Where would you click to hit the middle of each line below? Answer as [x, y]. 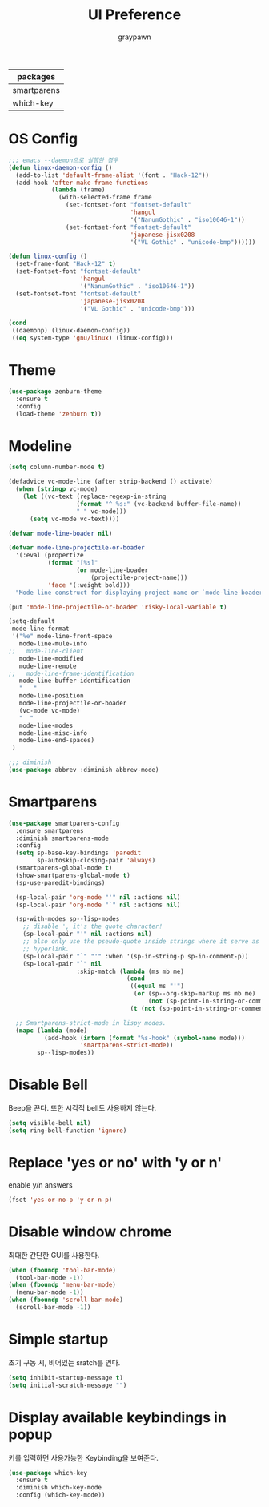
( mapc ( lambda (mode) [52, 1031]
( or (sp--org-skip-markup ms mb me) [195, 994]
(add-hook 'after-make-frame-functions [82, 183]
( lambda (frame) [78, 190]
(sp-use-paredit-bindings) [60, 882]
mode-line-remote [48, 666]
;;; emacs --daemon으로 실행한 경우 [63, 160]
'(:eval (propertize [50, 555]
